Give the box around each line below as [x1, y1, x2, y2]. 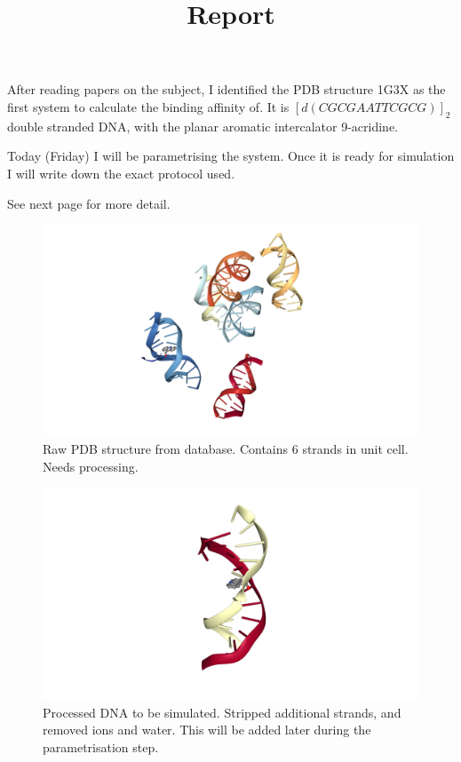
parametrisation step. [43, 737, 159, 756]
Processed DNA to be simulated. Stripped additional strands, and [43, 702, 401, 721]
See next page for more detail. [7, 194, 171, 212]
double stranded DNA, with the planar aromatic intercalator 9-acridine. [7, 116, 398, 135]
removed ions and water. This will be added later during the [43, 720, 371, 739]
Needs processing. [43, 456, 139, 475]
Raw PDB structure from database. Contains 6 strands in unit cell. [43, 440, 409, 458]
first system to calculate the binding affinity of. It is [7, 97, 290, 115]
